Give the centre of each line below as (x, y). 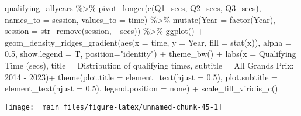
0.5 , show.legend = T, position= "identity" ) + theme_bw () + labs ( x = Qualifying (150, 54)
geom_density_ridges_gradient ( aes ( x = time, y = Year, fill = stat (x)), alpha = (148, 42)
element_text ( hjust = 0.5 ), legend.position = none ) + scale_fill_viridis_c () (141, 88)
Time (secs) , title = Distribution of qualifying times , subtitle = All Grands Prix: (149, 65)
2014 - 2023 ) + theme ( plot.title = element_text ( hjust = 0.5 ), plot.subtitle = (141, 76)
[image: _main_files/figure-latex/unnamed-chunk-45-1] (114, 107)
